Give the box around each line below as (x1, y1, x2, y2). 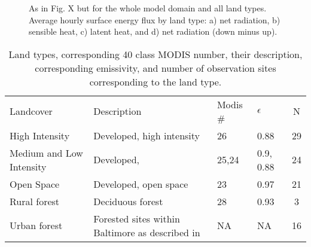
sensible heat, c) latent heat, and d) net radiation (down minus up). (29, 25, 278, 38)
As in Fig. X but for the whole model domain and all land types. (29, 2, 267, 14)
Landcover (10, 104, 53, 118)
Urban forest (10, 218, 63, 233)
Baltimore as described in (93, 225, 200, 239)
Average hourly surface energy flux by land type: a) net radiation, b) (29, 13, 280, 26)
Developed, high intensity (93, 128, 200, 142)
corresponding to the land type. (89, 74, 222, 89)
